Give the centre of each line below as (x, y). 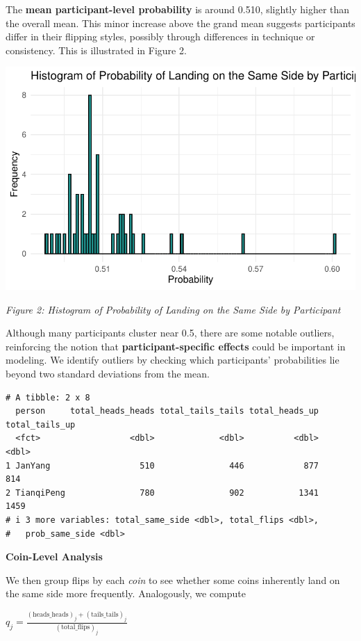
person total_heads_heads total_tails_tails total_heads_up (167, 411)
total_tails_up (41, 424)
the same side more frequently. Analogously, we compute (126, 593)
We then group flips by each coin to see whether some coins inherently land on (173, 579)
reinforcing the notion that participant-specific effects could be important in (176, 346)
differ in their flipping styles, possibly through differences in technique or (160, 36)
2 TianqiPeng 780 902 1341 (162, 493)
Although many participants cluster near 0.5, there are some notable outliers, (170, 333)
